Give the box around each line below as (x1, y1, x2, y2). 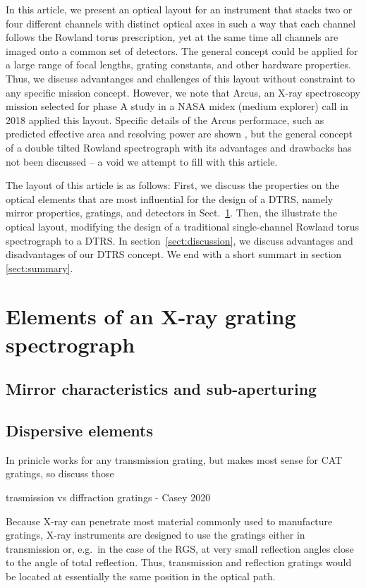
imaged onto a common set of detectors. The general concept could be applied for (6, 43, 358, 58)
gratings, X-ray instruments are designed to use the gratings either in (6, 527, 305, 542)
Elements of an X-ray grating (6, 302, 296, 331)
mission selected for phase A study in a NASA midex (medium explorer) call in (6, 99, 348, 114)
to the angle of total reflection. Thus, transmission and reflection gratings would (6, 555, 352, 570)
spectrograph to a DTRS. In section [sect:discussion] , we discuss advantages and (6, 233, 353, 247)
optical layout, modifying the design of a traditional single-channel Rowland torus (6, 219, 360, 233)
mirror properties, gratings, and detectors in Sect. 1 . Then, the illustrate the (6, 205, 338, 220)
